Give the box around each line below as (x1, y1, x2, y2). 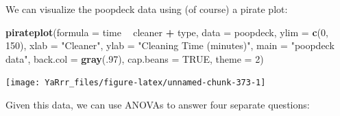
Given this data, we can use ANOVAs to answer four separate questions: (5, 98, 310, 112)
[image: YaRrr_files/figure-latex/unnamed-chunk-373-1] (5, 78, 266, 88)
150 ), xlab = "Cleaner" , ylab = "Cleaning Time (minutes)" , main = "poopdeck (5, 38, 335, 53)
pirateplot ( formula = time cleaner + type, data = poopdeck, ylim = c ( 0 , (5, 25, 328, 39)
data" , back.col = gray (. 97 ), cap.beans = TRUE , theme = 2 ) (5, 51, 264, 66)
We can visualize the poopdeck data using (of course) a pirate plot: (5, 2, 288, 16)
